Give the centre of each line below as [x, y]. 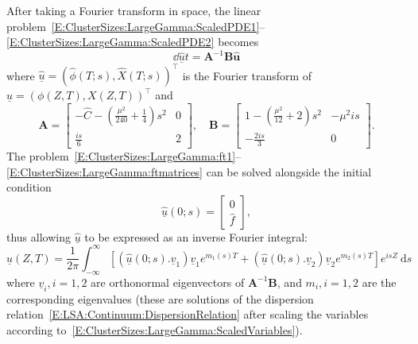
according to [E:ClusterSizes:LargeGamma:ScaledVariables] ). [155, 329]
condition [29, 187]
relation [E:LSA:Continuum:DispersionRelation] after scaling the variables [188, 314]
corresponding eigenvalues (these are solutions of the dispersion [160, 298]
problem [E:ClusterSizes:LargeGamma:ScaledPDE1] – [136, 26]
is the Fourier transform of [247, 75]
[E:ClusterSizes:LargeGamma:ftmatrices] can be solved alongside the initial [189, 171]
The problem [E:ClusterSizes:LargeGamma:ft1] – [124, 156]
